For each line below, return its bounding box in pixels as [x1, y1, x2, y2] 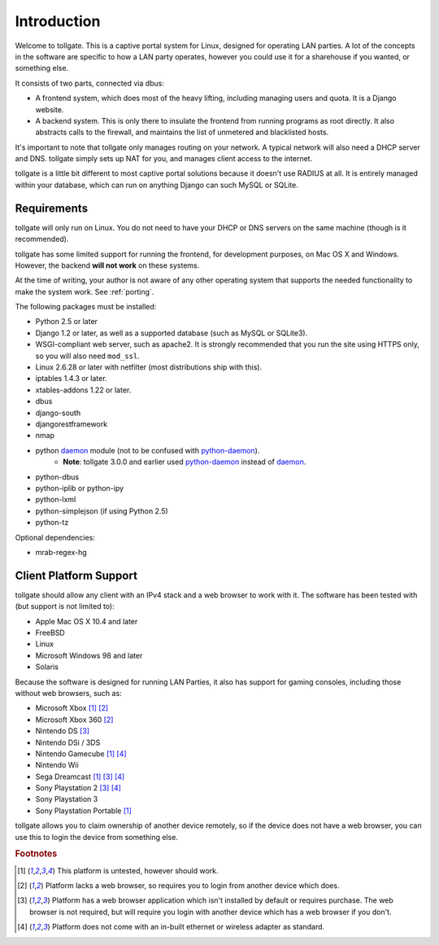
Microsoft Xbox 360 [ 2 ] [35, 715, 114, 724]
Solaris [35, 662, 59, 672]
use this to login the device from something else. [15, 832, 179, 842]
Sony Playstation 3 [35, 794, 98, 804]
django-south [35, 408, 81, 418]
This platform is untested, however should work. [57, 865, 219, 875]
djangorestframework [35, 419, 108, 429]
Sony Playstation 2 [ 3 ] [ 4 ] [35, 783, 122, 793]
